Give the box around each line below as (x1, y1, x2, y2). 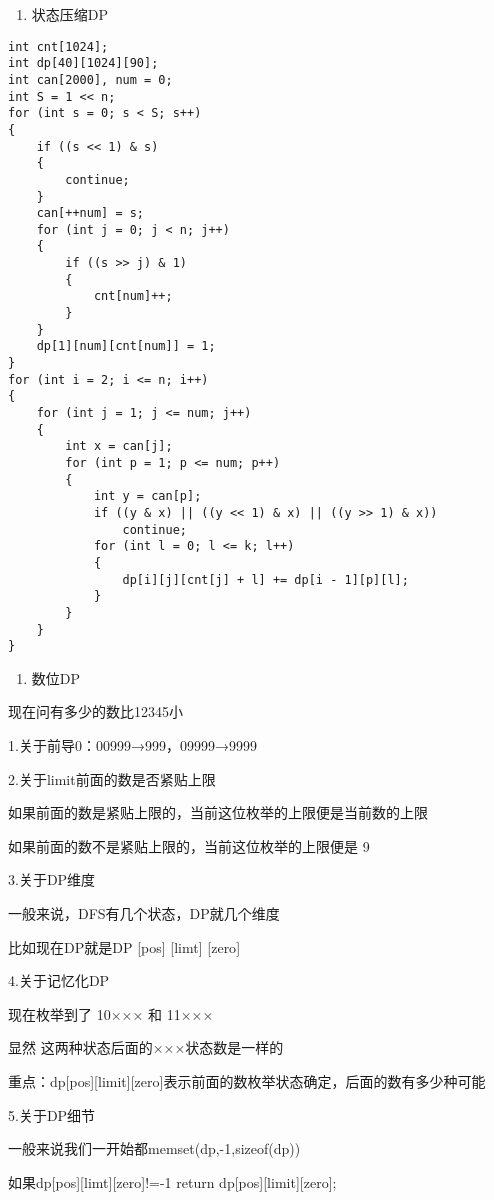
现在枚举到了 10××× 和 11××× (8, 1003, 214, 1024)
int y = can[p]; (93, 489, 202, 504)
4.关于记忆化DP (8, 970, 110, 991)
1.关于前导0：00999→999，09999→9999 (8, 735, 257, 756)
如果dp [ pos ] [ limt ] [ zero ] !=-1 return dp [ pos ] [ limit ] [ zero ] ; (8, 1171, 337, 1192)
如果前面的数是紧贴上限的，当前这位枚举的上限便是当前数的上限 (8, 802, 428, 823)
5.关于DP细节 (8, 1104, 96, 1125)
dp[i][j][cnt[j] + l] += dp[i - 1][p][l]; (122, 572, 409, 587)
